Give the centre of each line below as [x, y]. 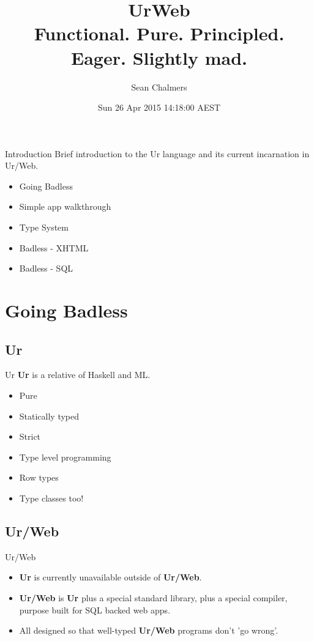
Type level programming [65, 457]
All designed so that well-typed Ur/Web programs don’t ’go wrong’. [149, 630]
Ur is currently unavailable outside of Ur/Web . [110, 577]
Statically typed [49, 416]
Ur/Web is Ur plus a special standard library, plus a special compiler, [153, 597]
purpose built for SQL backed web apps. [95, 610]
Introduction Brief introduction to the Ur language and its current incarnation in [157, 153]
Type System [44, 227]
